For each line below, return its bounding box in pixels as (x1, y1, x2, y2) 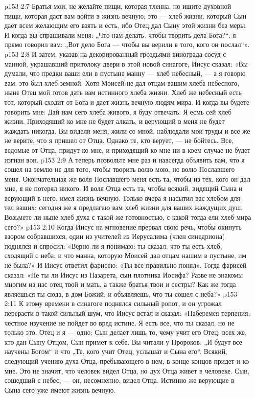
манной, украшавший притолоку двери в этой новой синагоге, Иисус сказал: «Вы (4, 58, 248, 69)
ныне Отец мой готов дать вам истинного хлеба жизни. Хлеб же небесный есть (4, 87, 242, 97)
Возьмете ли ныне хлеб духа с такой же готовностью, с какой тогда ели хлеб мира (4, 212, 251, 222)
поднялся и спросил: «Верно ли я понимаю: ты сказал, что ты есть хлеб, (4, 240, 222, 251)
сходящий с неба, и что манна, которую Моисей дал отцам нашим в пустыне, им (4, 250, 247, 260)
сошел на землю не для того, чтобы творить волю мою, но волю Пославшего (4, 164, 235, 174)
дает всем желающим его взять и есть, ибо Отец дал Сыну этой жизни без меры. (4, 20, 247, 30)
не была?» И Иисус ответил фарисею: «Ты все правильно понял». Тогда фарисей (4, 260, 247, 270)
